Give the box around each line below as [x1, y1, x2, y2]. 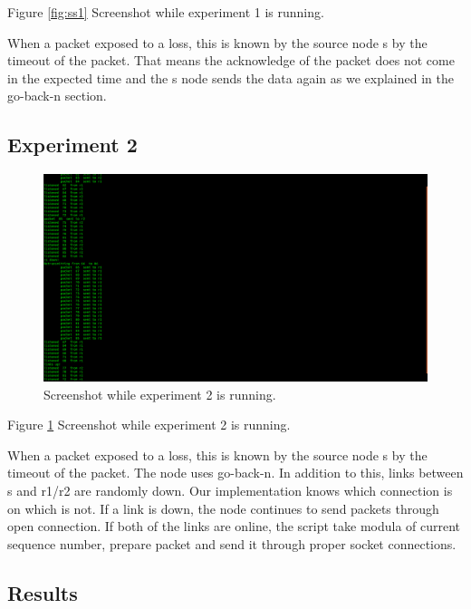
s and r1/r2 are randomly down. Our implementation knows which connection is [7, 480, 453, 499]
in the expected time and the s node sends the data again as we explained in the [7, 68, 454, 87]
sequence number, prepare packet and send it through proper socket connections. [7, 534, 457, 553]
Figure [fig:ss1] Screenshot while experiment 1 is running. [7, 3, 324, 21]
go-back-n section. [7, 86, 107, 105]
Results [7, 578, 78, 606]
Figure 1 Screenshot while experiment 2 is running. [7, 415, 291, 434]
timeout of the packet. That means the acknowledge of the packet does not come [7, 51, 455, 70]
